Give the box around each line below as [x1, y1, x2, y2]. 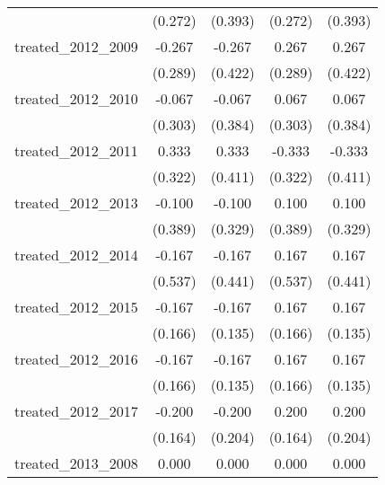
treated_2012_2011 [14, 140, 138, 161]
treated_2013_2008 [14, 453, 138, 473]
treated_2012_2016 [14, 348, 138, 369]
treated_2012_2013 [14, 192, 138, 213]
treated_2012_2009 [14, 36, 138, 57]
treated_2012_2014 [14, 244, 138, 265]
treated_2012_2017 [14, 401, 138, 421]
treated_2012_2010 [14, 88, 138, 109]
